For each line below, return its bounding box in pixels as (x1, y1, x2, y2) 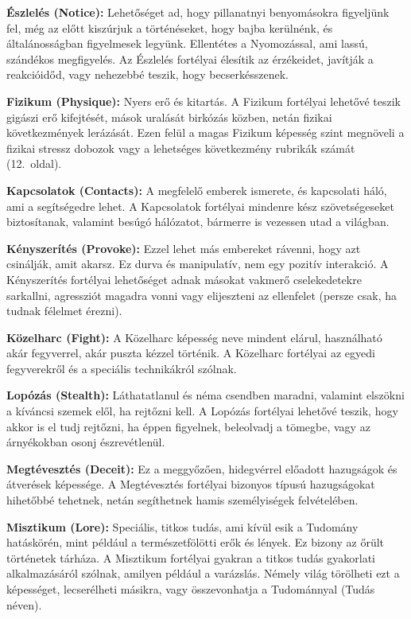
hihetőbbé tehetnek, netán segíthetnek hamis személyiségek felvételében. (6, 492, 359, 508)
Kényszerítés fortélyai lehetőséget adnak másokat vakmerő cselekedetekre (6, 271, 362, 287)
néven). (6, 596, 42, 613)
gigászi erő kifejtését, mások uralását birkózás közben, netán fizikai (6, 108, 332, 125)
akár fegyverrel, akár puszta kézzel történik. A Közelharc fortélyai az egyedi (6, 345, 375, 361)
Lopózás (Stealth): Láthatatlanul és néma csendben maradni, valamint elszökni (6, 387, 405, 403)
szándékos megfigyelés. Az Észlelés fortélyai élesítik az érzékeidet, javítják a (6, 50, 374, 67)
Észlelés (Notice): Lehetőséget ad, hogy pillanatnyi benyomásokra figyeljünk (6, 4, 390, 20)
